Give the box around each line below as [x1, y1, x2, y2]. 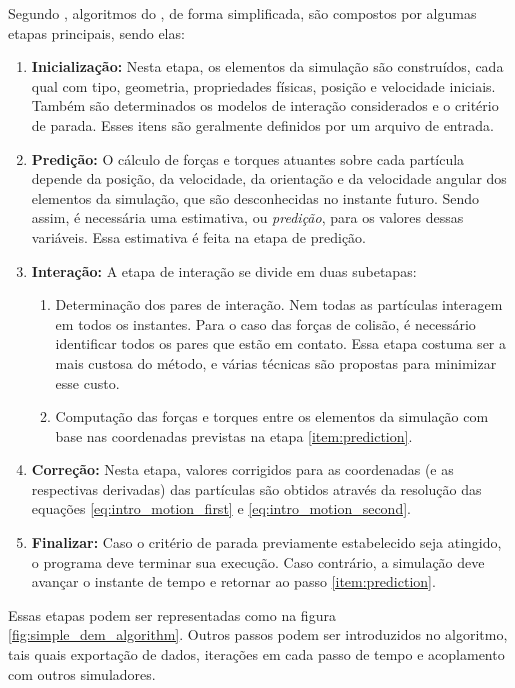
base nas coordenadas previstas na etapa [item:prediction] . [55, 425, 413, 446]
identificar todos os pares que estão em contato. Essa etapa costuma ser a [55, 333, 506, 354]
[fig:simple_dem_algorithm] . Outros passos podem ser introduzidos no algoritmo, [8, 624, 508, 645]
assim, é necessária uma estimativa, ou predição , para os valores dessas [31, 207, 464, 228]
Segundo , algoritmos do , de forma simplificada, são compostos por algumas [8, 3, 477, 23]
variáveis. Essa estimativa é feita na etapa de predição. [31, 226, 367, 247]
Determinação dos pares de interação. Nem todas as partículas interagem [55, 294, 503, 315]
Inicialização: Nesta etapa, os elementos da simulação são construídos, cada [31, 56, 504, 77]
